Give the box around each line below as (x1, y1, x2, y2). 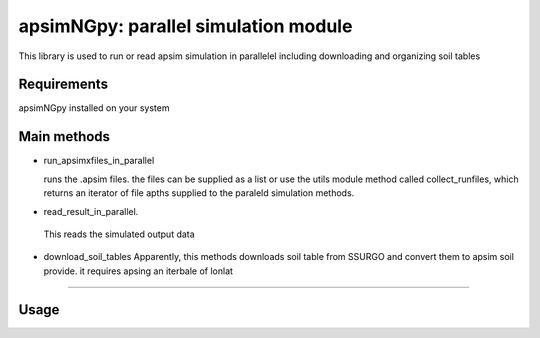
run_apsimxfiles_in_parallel (43, 155, 155, 167)
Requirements (18, 76, 109, 93)
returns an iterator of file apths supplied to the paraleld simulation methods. (43, 187, 355, 199)
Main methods (18, 128, 110, 145)
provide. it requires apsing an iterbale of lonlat (43, 265, 234, 277)
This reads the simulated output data (43, 228, 195, 240)
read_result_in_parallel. (43, 205, 139, 217)
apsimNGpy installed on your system (18, 102, 170, 114)
